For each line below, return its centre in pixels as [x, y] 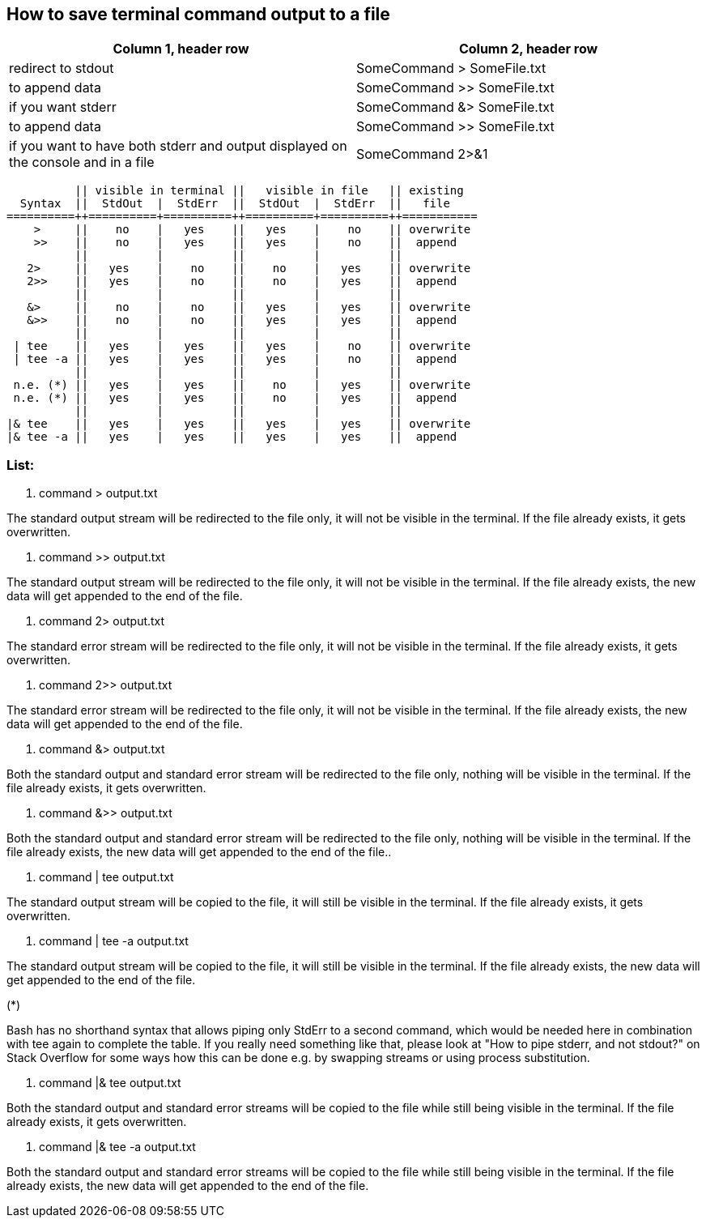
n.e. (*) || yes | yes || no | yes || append [235, 398]
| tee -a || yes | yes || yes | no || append [235, 359]
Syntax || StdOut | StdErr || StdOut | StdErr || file [235, 204]
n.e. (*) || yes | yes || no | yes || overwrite [242, 385]
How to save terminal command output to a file [198, 14]
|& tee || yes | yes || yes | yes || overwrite [239, 424]
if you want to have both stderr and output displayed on [178, 146]
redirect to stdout [62, 68]
